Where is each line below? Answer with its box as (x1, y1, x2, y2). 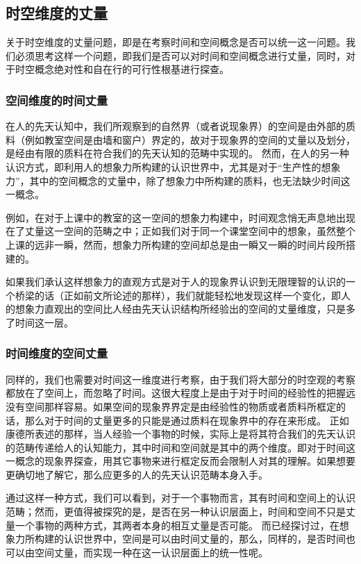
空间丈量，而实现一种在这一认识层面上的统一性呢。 (34, 545, 268, 559)
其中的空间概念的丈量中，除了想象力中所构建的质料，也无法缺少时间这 (29, 173, 351, 188)
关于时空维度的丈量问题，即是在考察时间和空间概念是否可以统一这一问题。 (6, 35, 346, 49)
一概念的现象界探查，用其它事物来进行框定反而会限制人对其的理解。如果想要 (6, 454, 355, 468)
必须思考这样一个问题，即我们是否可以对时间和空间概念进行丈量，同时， (15, 48, 346, 63)
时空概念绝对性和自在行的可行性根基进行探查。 (15, 62, 229, 76)
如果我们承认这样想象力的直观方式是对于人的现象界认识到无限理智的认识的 (6, 274, 346, 289)
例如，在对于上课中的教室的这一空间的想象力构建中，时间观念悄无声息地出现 (6, 210, 355, 224)
